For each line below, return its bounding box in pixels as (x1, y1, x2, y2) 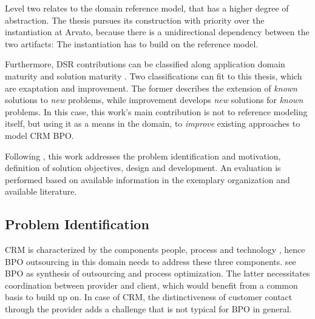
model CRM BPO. (5, 129, 74, 141)
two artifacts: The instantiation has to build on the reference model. (5, 37, 259, 50)
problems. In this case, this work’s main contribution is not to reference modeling (5, 105, 308, 118)
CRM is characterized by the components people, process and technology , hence (5, 243, 305, 256)
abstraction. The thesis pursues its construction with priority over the (5, 13, 265, 26)
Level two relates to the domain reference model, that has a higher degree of (5, 2, 289, 14)
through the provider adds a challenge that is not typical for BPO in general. (5, 303, 292, 315)
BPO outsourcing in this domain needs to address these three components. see (5, 255, 296, 267)
